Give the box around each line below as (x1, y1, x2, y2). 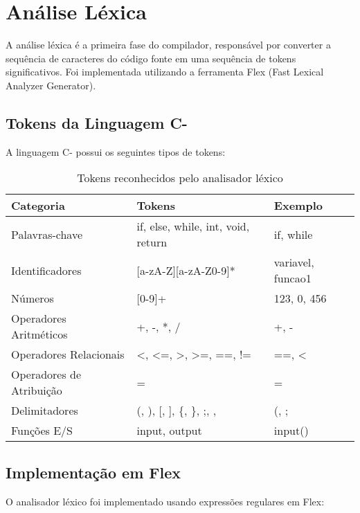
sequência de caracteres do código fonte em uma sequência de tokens (6, 51, 296, 65)
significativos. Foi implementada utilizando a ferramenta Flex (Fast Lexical (6, 64, 324, 79)
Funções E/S (11, 422, 73, 439)
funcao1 (273, 270, 312, 287)
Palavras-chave (11, 226, 83, 242)
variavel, (273, 254, 314, 271)
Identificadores (11, 262, 82, 278)
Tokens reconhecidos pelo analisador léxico (77, 170, 283, 186)
